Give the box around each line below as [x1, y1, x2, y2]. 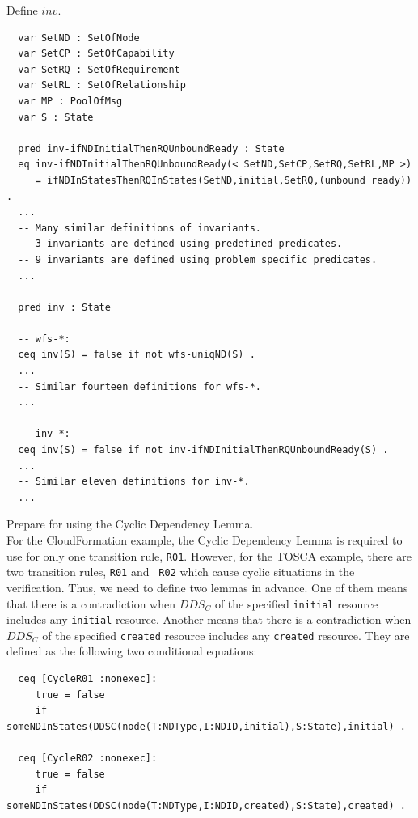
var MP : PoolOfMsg [18, 95, 123, 107]
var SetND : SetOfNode [18, 32, 140, 44]
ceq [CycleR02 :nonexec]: [18, 752, 158, 765]
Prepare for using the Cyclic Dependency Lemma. [6, 515, 254, 532]
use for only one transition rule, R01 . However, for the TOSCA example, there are [6, 547, 412, 564]
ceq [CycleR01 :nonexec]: [18, 673, 158, 685]
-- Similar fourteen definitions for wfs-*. [18, 380, 261, 392]
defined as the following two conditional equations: [6, 642, 257, 659]
